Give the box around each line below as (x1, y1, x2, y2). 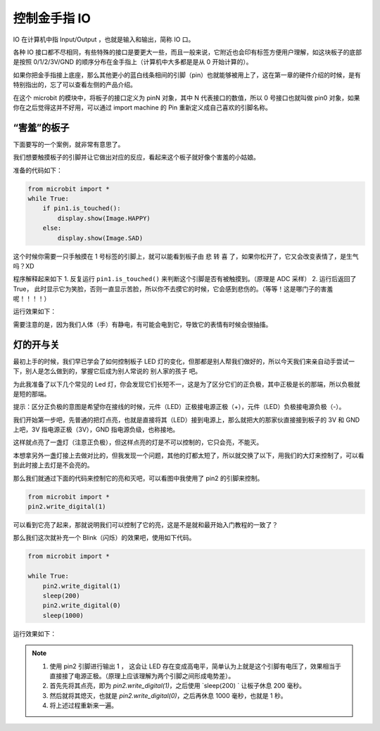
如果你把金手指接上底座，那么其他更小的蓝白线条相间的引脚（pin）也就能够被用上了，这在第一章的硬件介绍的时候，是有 (13, 70, 362, 79)
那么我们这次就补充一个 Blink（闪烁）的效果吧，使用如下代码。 (13, 533, 196, 542)
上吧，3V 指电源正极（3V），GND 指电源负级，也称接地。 (13, 425, 179, 434)
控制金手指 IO (13, 11, 91, 26)
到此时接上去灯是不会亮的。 (13, 461, 94, 470)
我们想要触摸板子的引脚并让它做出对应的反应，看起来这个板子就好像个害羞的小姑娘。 (13, 153, 260, 162)
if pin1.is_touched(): (42, 205, 121, 212)
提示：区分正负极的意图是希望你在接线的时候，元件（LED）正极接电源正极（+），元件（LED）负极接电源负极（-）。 (13, 403, 346, 411)
